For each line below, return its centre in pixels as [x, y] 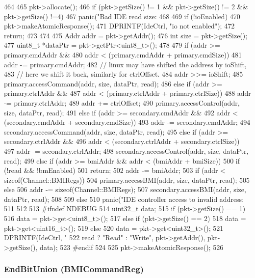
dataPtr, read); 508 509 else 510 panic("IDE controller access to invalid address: [124, 199]
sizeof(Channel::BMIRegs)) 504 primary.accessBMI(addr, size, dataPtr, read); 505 [127, 180]
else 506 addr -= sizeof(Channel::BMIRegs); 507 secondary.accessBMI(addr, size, [125, 189]
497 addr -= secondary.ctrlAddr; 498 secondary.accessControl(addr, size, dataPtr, [126, 151]
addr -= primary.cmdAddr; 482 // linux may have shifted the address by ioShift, [125, 64]
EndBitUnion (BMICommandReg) [74, 269]
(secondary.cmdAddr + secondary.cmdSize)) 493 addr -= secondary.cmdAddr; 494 [127, 122]
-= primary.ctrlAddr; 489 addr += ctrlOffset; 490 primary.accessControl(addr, [122, 102]
